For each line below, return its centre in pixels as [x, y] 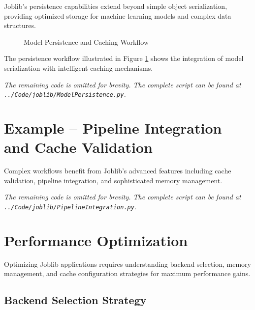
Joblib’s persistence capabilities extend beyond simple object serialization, [116, 6]
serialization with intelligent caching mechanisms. [79, 68]
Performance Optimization [96, 240]
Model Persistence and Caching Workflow [86, 42]
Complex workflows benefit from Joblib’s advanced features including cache [118, 171]
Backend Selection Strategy [75, 300]
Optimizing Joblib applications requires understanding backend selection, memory [127, 264]
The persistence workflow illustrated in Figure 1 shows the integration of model [124, 58]
